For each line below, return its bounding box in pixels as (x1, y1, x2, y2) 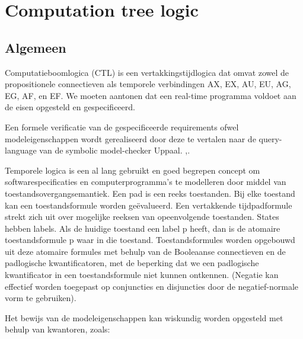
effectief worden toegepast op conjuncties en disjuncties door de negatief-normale (5, 280, 299, 292)
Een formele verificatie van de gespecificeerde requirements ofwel (5, 120, 239, 133)
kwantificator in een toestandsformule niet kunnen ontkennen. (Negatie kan (5, 268, 279, 281)
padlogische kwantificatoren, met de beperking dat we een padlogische (5, 257, 259, 269)
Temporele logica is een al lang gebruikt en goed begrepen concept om (5, 164, 260, 176)
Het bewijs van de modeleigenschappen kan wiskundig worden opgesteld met (5, 311, 283, 324)
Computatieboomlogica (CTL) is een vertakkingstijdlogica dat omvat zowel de (5, 66, 289, 78)
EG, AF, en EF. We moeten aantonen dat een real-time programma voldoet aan (5, 89, 296, 101)
